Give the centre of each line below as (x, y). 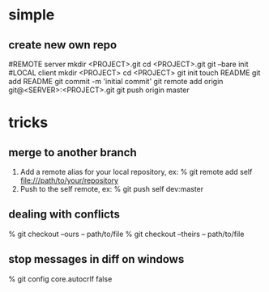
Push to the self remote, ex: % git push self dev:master (112, 189)
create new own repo (63, 45)
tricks (28, 123)
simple (32, 15)
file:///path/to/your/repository (69, 180)
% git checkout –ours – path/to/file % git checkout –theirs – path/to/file (126, 234)
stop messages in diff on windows (96, 259)
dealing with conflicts (64, 215)
